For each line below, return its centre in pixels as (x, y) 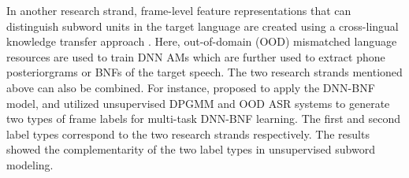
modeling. (30, 164)
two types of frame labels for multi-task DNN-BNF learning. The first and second (204, 119)
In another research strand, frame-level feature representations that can (179, 10)
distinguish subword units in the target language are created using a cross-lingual (203, 26)
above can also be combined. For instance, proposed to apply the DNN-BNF (191, 87)
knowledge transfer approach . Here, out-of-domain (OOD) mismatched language (202, 41)
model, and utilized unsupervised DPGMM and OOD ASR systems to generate (198, 103)
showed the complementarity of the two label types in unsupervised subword (191, 149)
